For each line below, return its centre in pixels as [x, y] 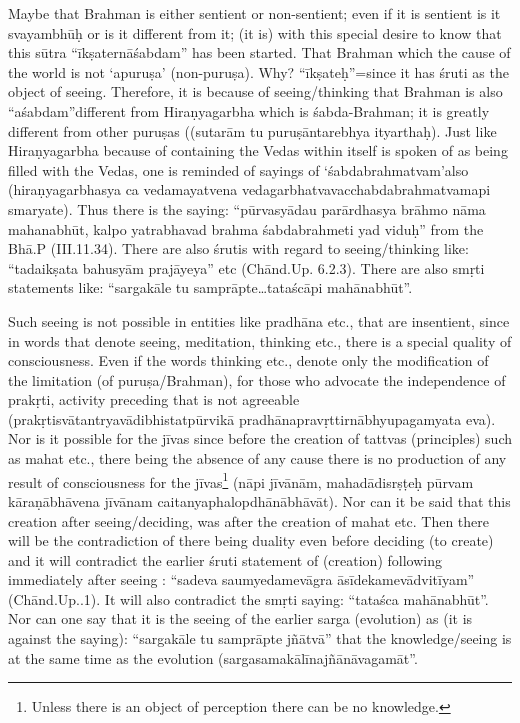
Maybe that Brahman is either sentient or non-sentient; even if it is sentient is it [254, 13]
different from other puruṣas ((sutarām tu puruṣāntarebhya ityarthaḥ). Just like [252, 130]
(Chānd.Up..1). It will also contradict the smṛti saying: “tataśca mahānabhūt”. [248, 598]
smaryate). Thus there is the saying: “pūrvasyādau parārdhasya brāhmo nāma [247, 208]
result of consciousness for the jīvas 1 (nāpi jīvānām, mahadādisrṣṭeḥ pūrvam [241, 480]
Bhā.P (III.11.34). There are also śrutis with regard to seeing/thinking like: [238, 248]
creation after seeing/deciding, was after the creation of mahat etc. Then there [248, 520]
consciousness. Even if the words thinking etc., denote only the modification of [248, 360]
